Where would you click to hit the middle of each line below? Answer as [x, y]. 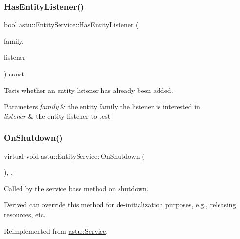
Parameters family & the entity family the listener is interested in [102, 106]
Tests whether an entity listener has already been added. [89, 90]
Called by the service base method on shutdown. [76, 188]
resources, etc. [25, 214]
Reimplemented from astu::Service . [56, 230]
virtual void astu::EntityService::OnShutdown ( [74, 156]
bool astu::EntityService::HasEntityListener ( [71, 25]
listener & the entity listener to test [57, 116]
